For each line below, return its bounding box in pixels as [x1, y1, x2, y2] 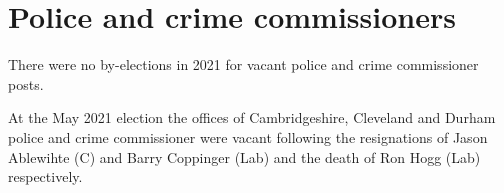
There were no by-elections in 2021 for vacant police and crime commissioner [8, 54, 479, 75]
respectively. [8, 166, 83, 187]
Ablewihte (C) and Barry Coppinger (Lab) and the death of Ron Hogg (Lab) [8, 146, 481, 167]
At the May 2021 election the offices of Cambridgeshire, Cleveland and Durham [8, 107, 496, 128]
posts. [8, 73, 44, 94]
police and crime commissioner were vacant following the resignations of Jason [8, 126, 488, 147]
